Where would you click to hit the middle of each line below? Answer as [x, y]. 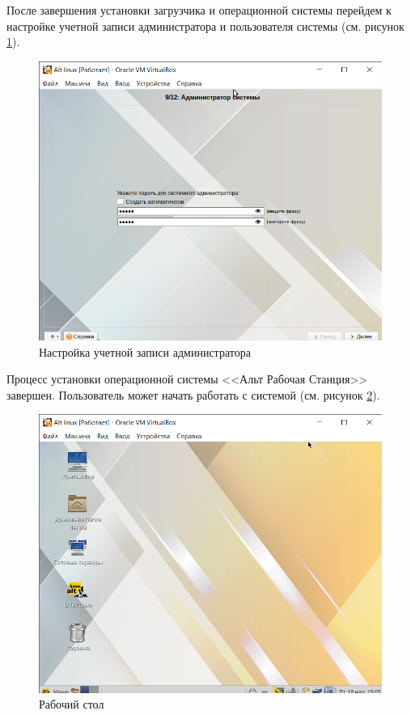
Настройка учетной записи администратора [145, 351]
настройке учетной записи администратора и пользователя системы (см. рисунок [205, 25]
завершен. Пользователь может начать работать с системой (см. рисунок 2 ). [193, 394]
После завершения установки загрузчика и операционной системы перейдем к [199, 10]
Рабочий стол [72, 704]
